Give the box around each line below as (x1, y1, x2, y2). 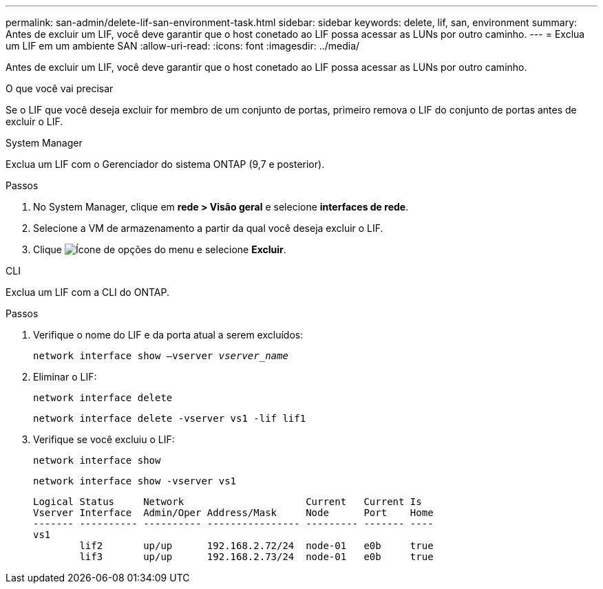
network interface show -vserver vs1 (33, 475, 237, 486)
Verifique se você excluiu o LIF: (33, 433, 175, 445)
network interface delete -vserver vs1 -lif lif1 (33, 413, 306, 424)
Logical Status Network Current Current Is (33, 496, 422, 507)
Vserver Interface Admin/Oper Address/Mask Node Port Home (33, 507, 434, 518)
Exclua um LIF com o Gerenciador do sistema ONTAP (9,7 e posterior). (6, 158, 325, 170)
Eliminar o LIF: (33, 371, 97, 383)
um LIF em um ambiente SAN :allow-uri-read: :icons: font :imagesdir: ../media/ (6, 40, 360, 52)
